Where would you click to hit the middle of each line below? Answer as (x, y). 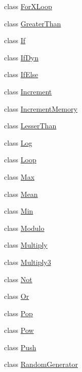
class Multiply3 (28, 262)
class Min (19, 211)
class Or (17, 296)
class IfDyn (22, 57)
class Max (19, 176)
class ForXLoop (28, 6)
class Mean (21, 194)
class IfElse (21, 74)
